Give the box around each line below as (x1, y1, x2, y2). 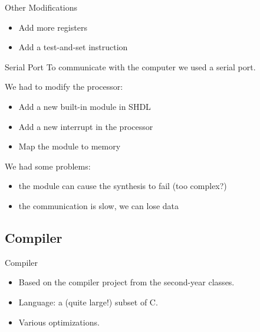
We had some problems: (5, 160, 91, 172)
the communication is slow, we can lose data (18, 199, 179, 211)
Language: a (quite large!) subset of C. (18, 295, 158, 308)
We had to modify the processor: (5, 80, 123, 93)
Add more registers (18, 21, 87, 33)
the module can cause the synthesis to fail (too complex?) (18, 180, 227, 192)
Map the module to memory (18, 140, 121, 152)
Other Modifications (5, 1, 78, 13)
